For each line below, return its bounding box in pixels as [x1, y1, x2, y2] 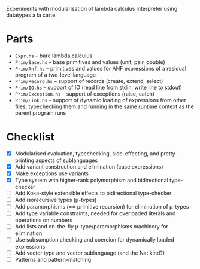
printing [14, 157, 35, 164]
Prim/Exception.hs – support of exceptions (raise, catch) [14, 90, 154, 97]
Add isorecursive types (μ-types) [14, 197, 97, 204]
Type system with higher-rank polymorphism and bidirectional [14, 176, 169, 184]
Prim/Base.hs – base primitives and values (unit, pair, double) [14, 58, 166, 65]
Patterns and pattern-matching [14, 256, 92, 263]
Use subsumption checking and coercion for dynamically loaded [14, 236, 174, 243]
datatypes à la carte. [6, 11, 57, 19]
